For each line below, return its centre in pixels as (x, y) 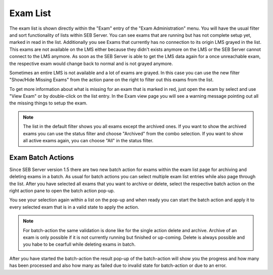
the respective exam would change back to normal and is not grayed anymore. (91, 64)
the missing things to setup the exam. (49, 103)
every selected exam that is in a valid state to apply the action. (74, 207)
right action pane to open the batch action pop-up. (62, 191)
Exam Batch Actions (42, 157)
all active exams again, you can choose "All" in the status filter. (88, 141)
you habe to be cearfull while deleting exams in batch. (79, 244)
